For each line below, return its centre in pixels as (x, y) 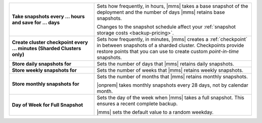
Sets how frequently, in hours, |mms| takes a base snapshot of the (172, 6)
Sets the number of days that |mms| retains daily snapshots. (165, 64)
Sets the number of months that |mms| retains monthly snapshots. (172, 77)
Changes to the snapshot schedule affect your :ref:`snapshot (166, 27)
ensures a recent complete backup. (137, 104)
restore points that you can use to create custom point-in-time (168, 51)
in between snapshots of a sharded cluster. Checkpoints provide (171, 45)
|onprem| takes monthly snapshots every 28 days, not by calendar (172, 85)
